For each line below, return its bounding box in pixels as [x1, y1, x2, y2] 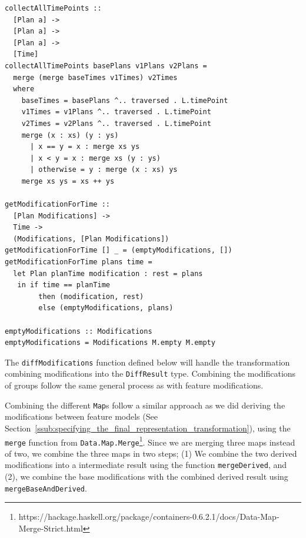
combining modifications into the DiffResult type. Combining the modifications [5, 367, 296, 380]
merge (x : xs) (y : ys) [21, 131, 119, 140]
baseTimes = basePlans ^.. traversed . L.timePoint [21, 96, 228, 105]
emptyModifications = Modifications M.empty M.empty [5, 338, 215, 347]
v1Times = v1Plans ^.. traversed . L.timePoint [21, 108, 211, 117]
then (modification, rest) [38, 292, 144, 301]
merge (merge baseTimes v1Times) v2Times [13, 73, 178, 82]
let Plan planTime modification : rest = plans [13, 269, 203, 278]
